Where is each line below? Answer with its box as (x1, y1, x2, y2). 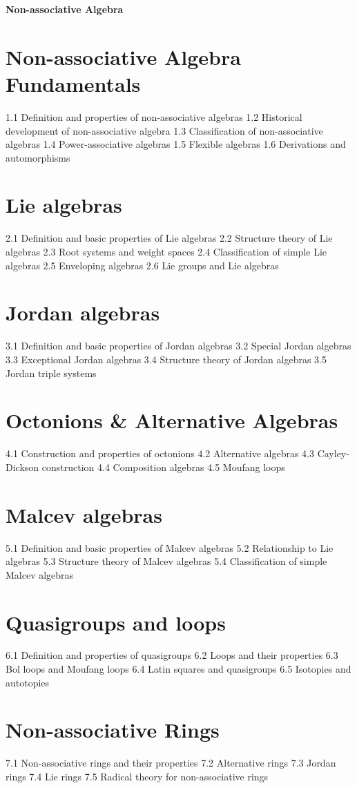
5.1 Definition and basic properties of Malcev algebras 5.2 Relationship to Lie (6, 540, 334, 555)
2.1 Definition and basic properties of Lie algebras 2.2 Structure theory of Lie (6, 231, 333, 245)
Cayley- (317, 446, 349, 461)
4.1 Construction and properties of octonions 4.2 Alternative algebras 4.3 (6, 446, 314, 461)
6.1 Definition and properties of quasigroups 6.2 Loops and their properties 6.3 (6, 648, 338, 662)
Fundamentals (6, 69, 141, 97)
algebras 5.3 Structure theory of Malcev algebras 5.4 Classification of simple (6, 554, 327, 568)
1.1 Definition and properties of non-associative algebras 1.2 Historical (6, 109, 302, 124)
